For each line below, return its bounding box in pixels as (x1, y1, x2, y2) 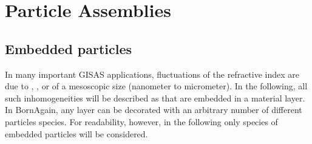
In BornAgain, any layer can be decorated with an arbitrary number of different (5, 103, 302, 116)
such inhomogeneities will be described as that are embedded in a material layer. (5, 91, 305, 104)
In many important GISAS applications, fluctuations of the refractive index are (5, 67, 300, 80)
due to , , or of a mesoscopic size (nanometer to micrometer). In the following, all (5, 80, 308, 92)
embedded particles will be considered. (5, 127, 148, 140)
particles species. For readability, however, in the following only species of (5, 115, 278, 128)
